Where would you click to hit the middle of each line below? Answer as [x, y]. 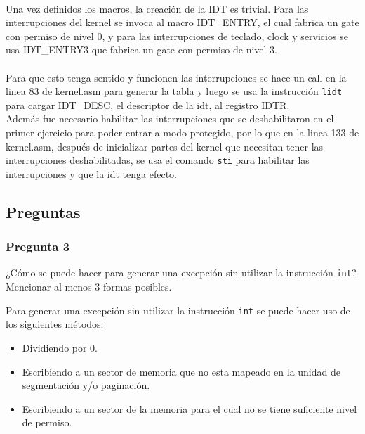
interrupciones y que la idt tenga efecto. [91, 173]
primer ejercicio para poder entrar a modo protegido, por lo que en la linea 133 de [182, 132]
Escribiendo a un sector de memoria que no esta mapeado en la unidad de [181, 371]
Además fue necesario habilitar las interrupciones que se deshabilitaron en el [170, 119]
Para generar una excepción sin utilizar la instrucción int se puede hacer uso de [178, 310]
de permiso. [47, 422]
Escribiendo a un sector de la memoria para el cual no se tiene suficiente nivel [190, 408]
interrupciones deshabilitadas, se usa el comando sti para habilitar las [158, 160]
